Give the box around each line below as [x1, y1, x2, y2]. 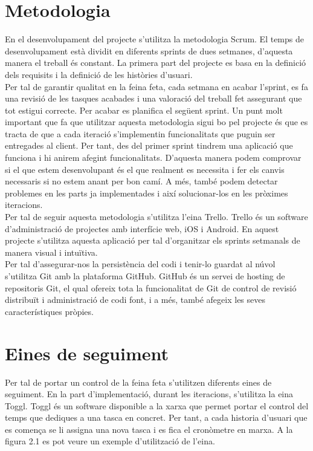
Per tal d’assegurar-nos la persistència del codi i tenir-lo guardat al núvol [5, 258, 276, 270]
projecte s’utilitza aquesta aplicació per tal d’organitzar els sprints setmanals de [5, 234, 300, 247]
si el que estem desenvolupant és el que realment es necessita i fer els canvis [5, 163, 285, 175]
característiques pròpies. [5, 305, 94, 317]
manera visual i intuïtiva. [5, 245, 98, 258]
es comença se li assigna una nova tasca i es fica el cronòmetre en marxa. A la [5, 423, 293, 435]
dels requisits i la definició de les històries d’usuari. [5, 68, 193, 80]
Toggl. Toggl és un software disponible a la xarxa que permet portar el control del [5, 399, 309, 412]
